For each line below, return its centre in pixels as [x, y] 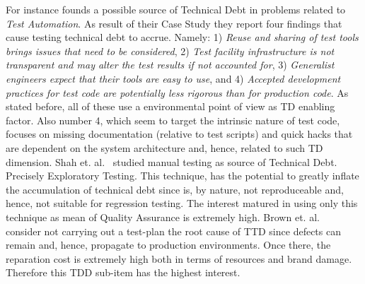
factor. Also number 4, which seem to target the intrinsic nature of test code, [173, 120]
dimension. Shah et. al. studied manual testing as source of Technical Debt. [172, 161]
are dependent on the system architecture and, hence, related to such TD [164, 147]
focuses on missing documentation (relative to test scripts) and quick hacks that [179, 134]
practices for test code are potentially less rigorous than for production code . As [177, 92]
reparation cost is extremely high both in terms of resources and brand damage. [179, 258]
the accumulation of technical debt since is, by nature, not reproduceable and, [175, 189]
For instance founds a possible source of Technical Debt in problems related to [176, 9]
